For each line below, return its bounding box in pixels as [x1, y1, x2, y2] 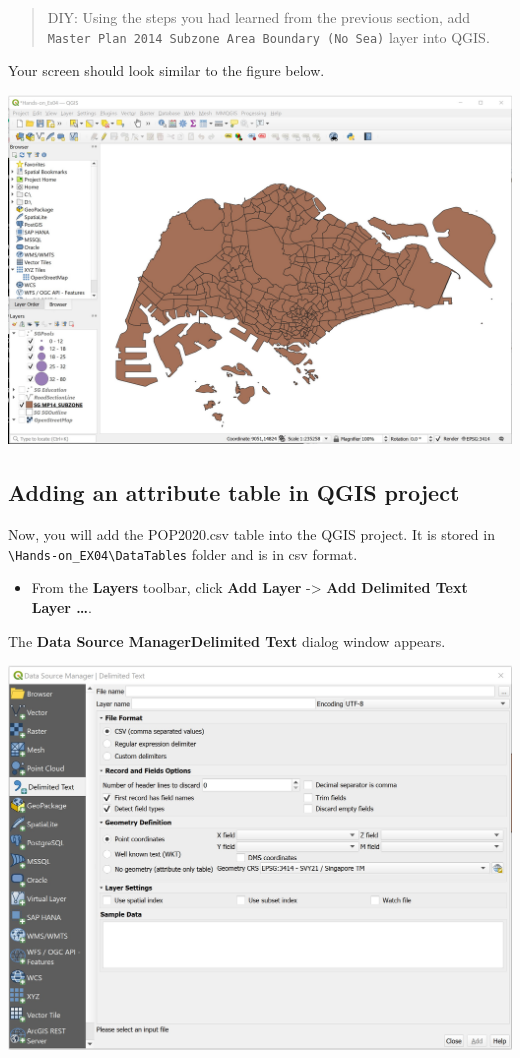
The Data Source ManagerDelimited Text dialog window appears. [8, 630, 446, 651]
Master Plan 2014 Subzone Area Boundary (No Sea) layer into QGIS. [47, 26, 490, 47]
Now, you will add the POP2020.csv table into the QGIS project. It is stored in [8, 524, 495, 545]
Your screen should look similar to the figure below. [8, 60, 325, 81]
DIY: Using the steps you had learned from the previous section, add [47, 7, 471, 27]
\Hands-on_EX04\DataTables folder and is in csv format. [8, 543, 358, 564]
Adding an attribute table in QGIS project [8, 477, 460, 508]
